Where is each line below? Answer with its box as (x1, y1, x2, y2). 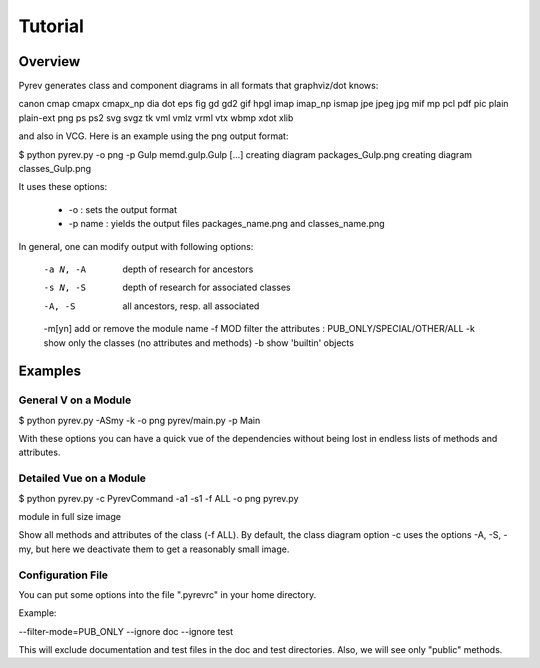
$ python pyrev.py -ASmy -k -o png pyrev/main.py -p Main (18, 414, 261, 426)
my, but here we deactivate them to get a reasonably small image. (18, 543, 290, 555)
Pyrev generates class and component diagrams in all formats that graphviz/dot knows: (18, 80, 379, 92)
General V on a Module (18, 393, 132, 407)
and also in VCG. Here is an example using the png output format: (18, 130, 289, 142)
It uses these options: (18, 181, 108, 193)
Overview (18, 53, 81, 70)
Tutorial (18, 15, 85, 37)
